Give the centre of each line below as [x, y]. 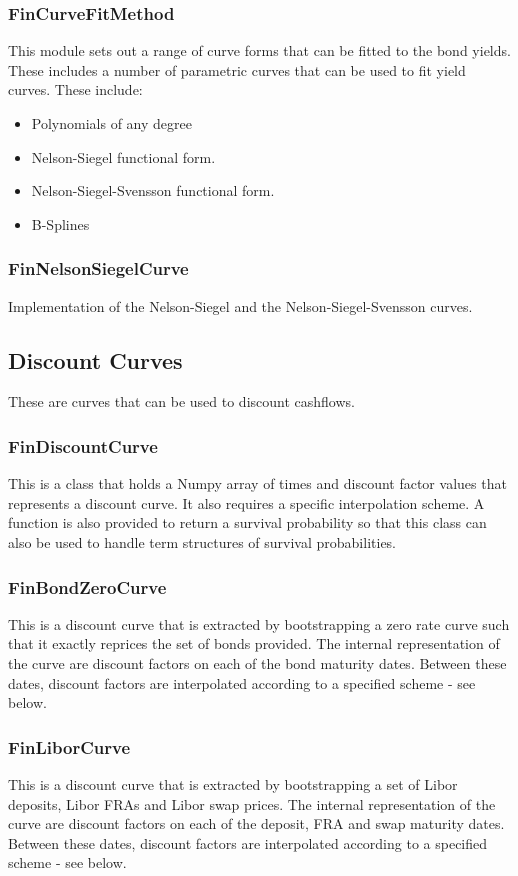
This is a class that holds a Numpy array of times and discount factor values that [257, 483]
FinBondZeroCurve [87, 586]
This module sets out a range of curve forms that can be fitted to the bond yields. [259, 50]
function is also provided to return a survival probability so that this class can [247, 522]
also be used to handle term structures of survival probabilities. [202, 541]
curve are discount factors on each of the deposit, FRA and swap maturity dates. [256, 823]
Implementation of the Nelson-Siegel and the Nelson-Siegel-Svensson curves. [240, 305]
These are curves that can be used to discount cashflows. [181, 401]
